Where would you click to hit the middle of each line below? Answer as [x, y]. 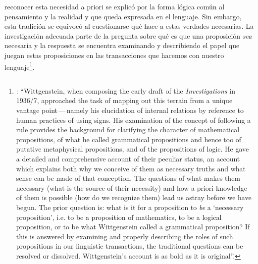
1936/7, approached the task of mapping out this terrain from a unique [124, 100]
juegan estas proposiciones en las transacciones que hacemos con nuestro [114, 55]
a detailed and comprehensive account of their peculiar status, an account [128, 158]
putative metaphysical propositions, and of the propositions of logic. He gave [132, 149]
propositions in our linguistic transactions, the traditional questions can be [129, 246]
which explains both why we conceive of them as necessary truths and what [131, 168]
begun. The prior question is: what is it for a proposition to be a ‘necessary [130, 207]
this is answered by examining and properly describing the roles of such [125, 236]
